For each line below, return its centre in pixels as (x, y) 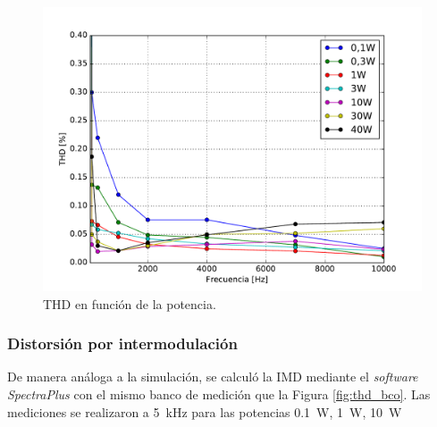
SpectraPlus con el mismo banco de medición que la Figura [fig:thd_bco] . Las (219, 394)
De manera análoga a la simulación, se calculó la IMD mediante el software (213, 377)
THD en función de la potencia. (130, 303)
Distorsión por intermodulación (122, 343)
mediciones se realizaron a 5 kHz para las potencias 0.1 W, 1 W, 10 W (205, 411)
